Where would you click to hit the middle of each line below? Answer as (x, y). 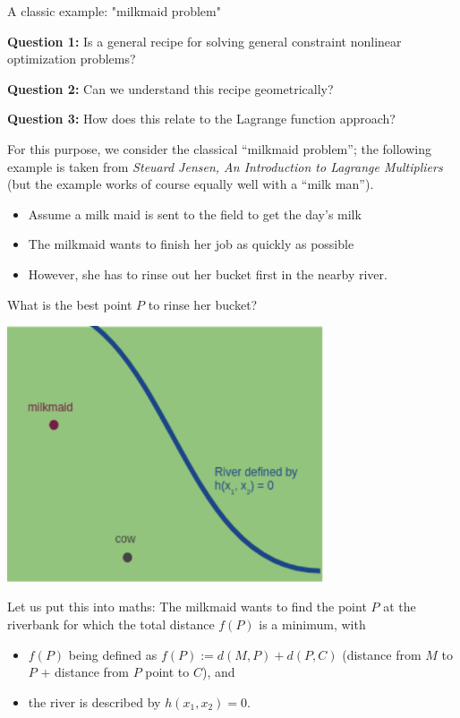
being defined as (113, 654)
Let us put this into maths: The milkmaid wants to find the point (187, 607)
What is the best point (70, 304)
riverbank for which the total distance (111, 624)
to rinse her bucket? (203, 304)
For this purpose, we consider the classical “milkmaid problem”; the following (220, 148)
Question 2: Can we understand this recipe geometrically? (170, 88)
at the (400, 607)
